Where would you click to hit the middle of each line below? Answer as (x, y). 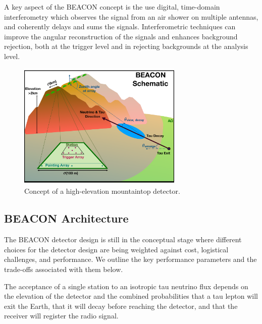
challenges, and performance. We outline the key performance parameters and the (130, 259)
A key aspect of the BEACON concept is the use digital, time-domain (112, 7)
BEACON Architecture (66, 218)
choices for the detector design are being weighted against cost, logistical (116, 249)
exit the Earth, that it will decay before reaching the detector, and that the (121, 306)
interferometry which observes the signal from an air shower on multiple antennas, (131, 16)
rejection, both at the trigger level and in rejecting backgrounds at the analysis (126, 46)
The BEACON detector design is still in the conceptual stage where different (123, 239)
